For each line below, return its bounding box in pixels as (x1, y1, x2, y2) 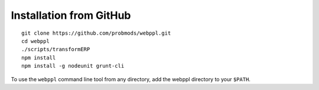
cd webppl (21, 38, 50, 44)
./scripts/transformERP (21, 46, 90, 53)
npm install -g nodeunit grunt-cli (21, 62, 125, 69)
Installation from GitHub (11, 9, 131, 22)
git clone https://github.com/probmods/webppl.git (21, 29, 171, 36)
